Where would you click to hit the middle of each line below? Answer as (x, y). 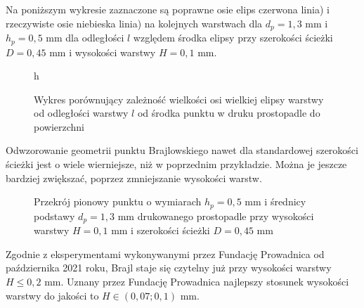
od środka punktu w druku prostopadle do (229, 113)
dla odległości (95, 38)
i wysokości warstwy (112, 52)
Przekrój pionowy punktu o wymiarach (118, 201)
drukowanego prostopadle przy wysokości (226, 216)
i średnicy (285, 201)
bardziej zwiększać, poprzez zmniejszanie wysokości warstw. (134, 178)
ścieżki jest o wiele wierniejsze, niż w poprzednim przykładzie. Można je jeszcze (176, 164)
